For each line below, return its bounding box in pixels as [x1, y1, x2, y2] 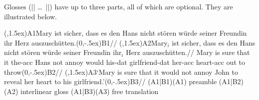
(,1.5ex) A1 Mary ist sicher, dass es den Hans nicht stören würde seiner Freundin [4, 28, 247, 38]
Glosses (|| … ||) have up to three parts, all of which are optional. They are [4, 1, 233, 11]
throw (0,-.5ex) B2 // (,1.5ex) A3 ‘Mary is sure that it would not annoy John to [4, 66, 238, 77]
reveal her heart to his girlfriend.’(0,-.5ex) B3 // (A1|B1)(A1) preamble [4, 76, 217, 87]
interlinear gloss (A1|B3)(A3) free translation [20, 86, 159, 96]
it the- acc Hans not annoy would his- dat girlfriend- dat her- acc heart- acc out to [4, 56, 245, 67]
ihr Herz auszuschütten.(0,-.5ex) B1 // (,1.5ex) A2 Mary [4, 37, 168, 48]
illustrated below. [4, 11, 57, 21]
